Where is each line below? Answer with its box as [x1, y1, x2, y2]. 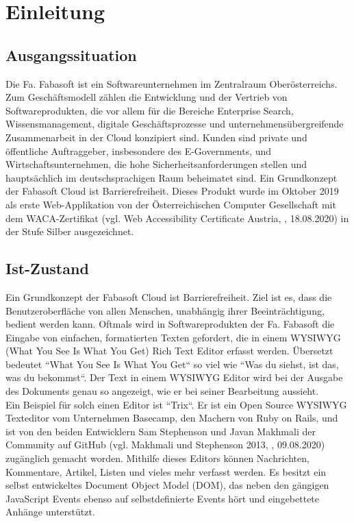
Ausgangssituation [5, 44, 137, 65]
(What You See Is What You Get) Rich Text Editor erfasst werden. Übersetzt [5, 343, 333, 358]
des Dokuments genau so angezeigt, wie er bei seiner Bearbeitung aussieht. [5, 384, 319, 398]
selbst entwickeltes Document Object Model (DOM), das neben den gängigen [5, 478, 329, 492]
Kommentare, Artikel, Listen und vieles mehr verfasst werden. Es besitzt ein [5, 464, 327, 478]
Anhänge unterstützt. [5, 504, 95, 519]
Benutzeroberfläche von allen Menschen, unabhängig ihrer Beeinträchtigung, [5, 303, 325, 317]
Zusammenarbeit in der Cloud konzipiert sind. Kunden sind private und [5, 130, 307, 144]
